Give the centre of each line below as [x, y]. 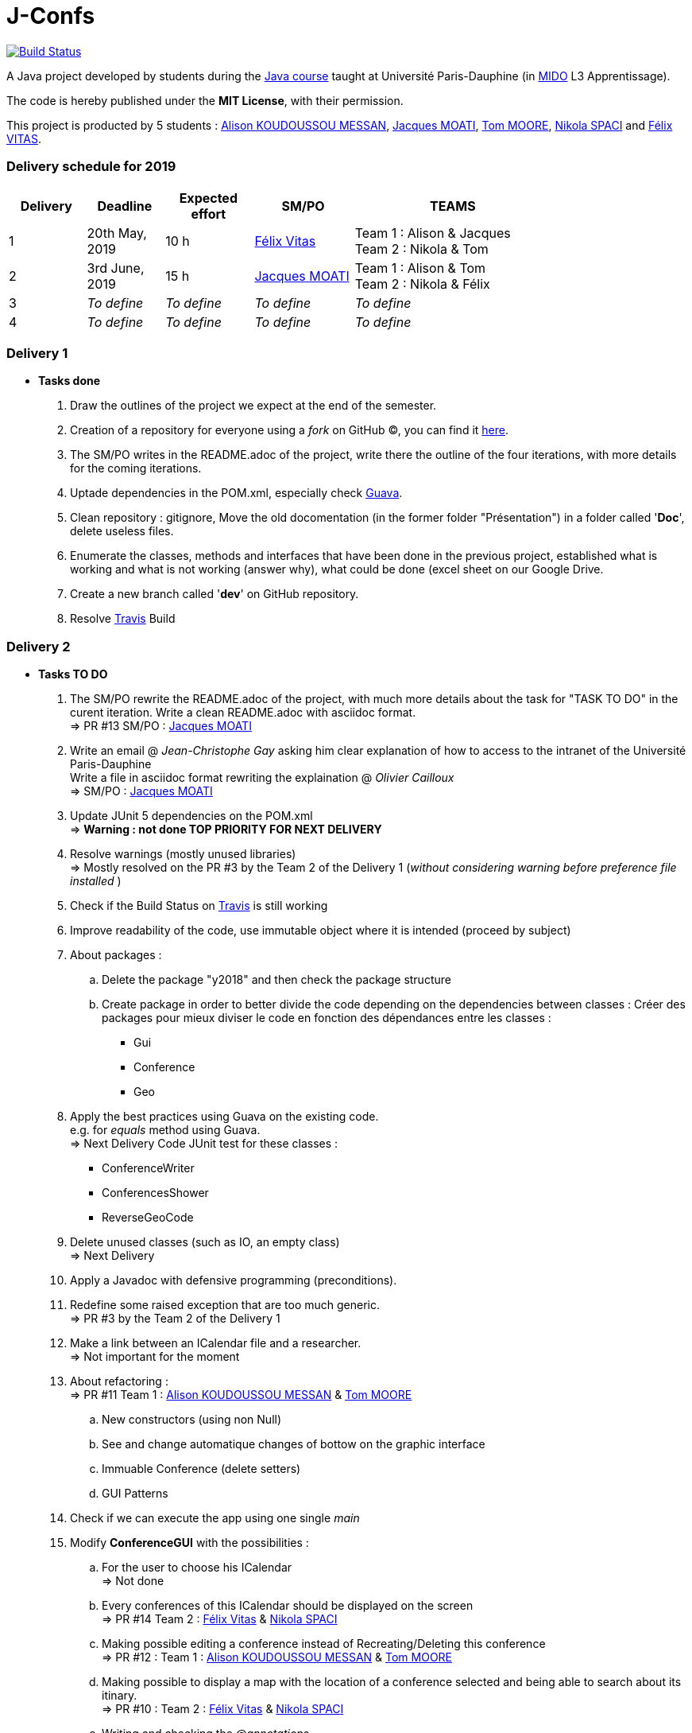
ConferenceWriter [148, 1168]
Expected [208, 198]
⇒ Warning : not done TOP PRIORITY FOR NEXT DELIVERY [226, 829]
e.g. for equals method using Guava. [165, 1130]
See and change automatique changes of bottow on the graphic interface [294, 1444]
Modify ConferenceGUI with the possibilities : [189, 1543]
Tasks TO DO [73, 674]
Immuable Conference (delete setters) [201, 1469]
